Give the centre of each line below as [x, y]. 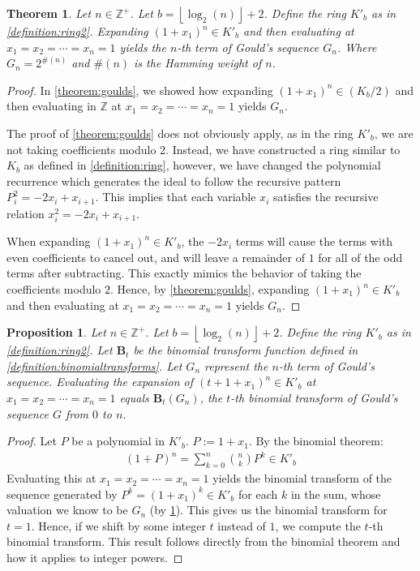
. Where [357, 47]
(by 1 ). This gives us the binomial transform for [268, 510]
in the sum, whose [336, 494]
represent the [236, 365]
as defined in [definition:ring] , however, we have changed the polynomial [202, 165]
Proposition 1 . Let [56, 332]
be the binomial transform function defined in [246, 350]
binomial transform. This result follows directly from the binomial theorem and [204, 541]
